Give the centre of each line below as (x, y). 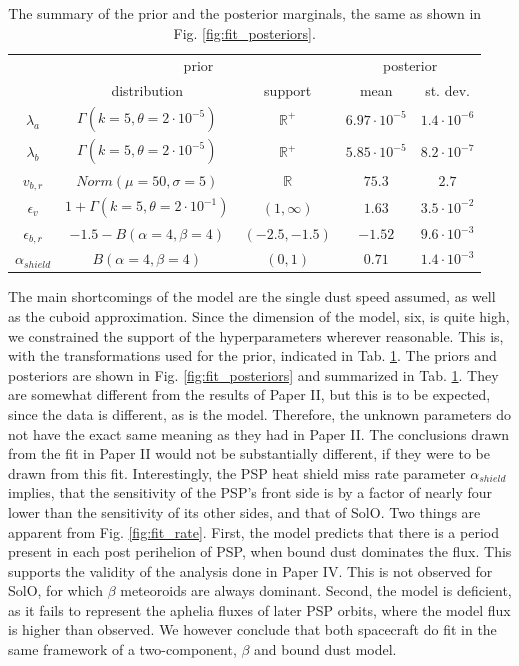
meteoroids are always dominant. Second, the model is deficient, (316, 590)
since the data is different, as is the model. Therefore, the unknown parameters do (259, 413)
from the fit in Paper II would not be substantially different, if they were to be (249, 453)
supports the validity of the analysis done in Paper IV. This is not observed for (250, 570)
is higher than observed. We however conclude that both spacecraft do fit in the (252, 629)
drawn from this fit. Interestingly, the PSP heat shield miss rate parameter (237, 472)
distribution (147, 90)
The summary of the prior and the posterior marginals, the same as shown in (245, 13)
